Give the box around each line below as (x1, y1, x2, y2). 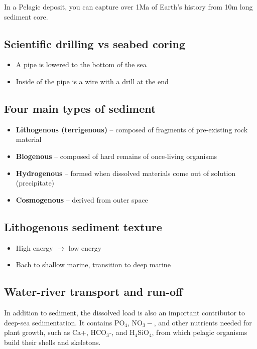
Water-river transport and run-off (4, 284, 183, 299)
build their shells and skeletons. (4, 336, 101, 347)
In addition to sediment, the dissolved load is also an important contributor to (4, 307, 245, 317)
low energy (68, 242, 102, 253)
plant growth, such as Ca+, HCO (4, 327, 106, 337)
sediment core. (4, 11, 48, 22)
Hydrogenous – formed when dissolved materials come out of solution (16, 167, 236, 178)
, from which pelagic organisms (152, 327, 247, 337)
